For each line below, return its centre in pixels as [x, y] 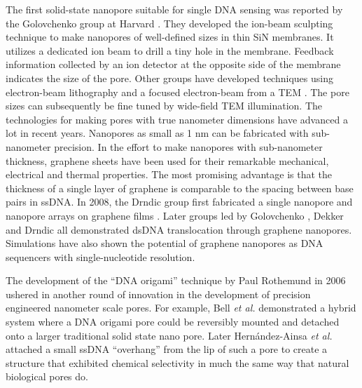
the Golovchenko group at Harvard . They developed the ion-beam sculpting [169, 23]
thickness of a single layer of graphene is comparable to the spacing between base [180, 188]
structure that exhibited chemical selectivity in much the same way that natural [177, 362]
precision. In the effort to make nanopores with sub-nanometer [188, 146]
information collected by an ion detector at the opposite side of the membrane [173, 64]
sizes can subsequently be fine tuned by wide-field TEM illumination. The [164, 106]
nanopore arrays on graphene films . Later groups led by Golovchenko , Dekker [175, 215]
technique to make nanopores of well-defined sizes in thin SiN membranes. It [170, 37]
